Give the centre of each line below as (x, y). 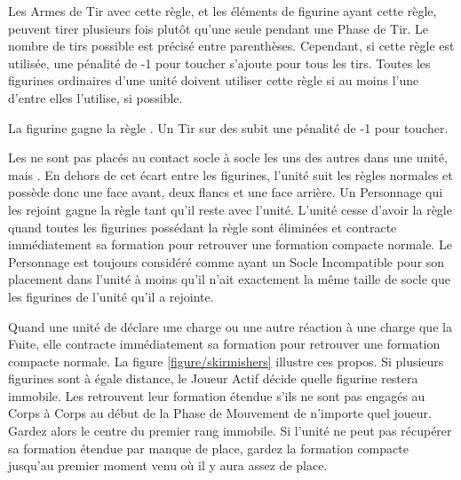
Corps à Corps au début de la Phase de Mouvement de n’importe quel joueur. (220, 413)
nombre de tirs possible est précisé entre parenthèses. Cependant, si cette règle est (231, 46)
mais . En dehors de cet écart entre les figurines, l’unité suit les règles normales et (230, 174)
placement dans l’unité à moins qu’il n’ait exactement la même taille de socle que (229, 279)
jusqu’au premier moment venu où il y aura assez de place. (168, 465)
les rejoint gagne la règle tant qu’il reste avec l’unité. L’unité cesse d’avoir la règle (230, 209)
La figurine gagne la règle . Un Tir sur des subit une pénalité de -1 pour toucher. (228, 127)
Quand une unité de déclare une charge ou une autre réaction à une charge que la (230, 326)
